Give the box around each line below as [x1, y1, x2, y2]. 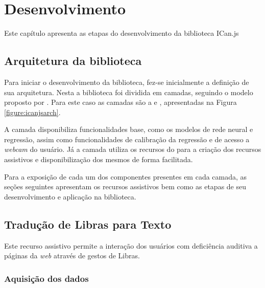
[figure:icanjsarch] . [4, 106, 61, 117]
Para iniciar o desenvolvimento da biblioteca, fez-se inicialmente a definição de [4, 76, 249, 87]
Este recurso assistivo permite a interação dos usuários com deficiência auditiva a [4, 240, 258, 251]
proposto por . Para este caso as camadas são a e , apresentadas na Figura [4, 97, 237, 107]
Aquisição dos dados [4, 272, 89, 284]
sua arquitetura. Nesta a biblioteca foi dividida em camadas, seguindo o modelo [4, 86, 253, 97]
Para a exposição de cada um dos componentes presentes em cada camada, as [4, 171, 247, 182]
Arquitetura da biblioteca [4, 53, 142, 69]
